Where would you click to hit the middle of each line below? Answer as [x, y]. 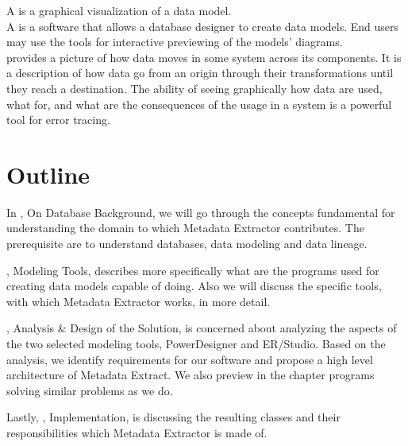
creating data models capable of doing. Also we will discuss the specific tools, [194, 286]
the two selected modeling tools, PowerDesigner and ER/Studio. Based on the [196, 344]
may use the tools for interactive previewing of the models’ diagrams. [175, 42]
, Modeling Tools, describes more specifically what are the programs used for [193, 270]
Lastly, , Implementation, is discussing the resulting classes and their [173, 417]
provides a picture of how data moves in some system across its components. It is [204, 57]
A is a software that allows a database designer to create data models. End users [203, 26]
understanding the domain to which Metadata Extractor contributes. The [185, 228]
